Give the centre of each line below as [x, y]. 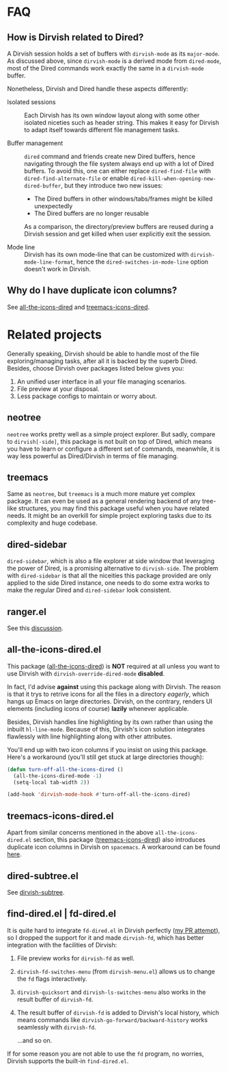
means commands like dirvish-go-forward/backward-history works [112, 1020]
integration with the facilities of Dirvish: [62, 945]
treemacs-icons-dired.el [60, 816]
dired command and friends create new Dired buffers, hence [110, 156]
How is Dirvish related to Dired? [75, 37]
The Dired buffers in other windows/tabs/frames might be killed [123, 199]
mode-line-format [49, 262]
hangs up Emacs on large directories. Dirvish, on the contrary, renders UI [110, 701]
